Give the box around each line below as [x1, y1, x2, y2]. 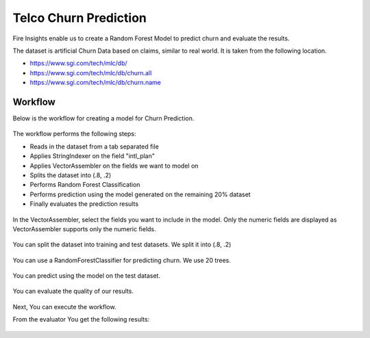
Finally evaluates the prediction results [29, 200, 139, 208]
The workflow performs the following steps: [12, 130, 136, 138]
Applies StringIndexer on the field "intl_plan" [29, 152, 156, 160]
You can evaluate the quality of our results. [12, 287, 134, 296]
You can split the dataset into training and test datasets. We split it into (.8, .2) [12, 240, 232, 249]
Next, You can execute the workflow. [12, 302, 116, 311]
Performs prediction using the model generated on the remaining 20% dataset [29, 190, 251, 198]
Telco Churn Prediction [12, 10, 147, 25]
